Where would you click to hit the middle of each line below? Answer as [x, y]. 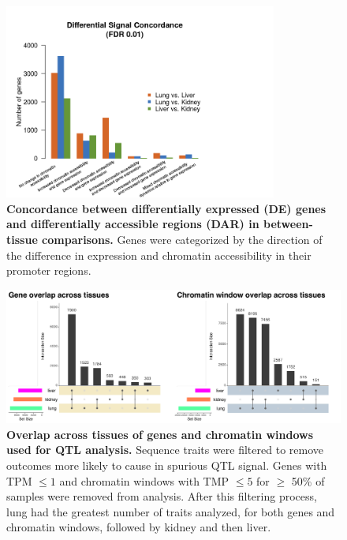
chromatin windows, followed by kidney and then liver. [139, 527]
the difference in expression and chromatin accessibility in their [159, 255]
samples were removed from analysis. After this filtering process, [162, 496]
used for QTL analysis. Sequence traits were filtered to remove [165, 450]
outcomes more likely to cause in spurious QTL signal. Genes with [167, 465]
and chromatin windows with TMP [144, 480]
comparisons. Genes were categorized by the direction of [182, 240]
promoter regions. [49, 270]
